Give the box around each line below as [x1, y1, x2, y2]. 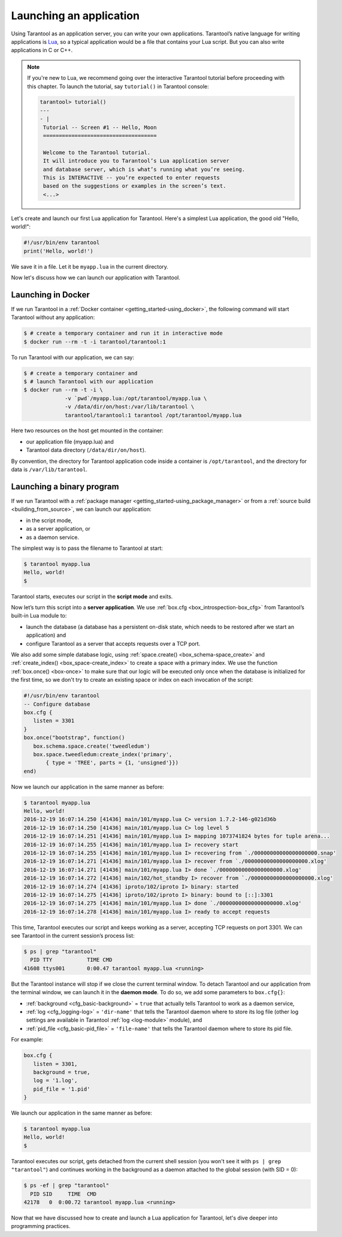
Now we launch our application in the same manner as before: [11, 783, 165, 790]
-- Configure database [23, 700, 90, 708]
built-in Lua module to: [11, 612, 67, 619]
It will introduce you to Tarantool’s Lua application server [43, 158, 230, 164]
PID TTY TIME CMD [30, 956, 113, 964]
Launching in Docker [11, 290, 90, 300]
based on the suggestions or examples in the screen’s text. [43, 183, 226, 189]
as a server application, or [26, 525, 91, 532]
